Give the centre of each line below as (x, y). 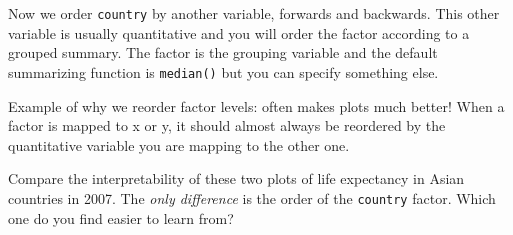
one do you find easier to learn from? (121, 217)
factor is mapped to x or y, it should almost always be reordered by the (227, 125)
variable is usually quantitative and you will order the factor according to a (239, 32)
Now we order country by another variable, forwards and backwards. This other (254, 13)
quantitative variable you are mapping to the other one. (179, 144)
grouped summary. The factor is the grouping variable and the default (223, 52)
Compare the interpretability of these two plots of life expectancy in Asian (236, 178)
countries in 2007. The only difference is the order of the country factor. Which (252, 197)
